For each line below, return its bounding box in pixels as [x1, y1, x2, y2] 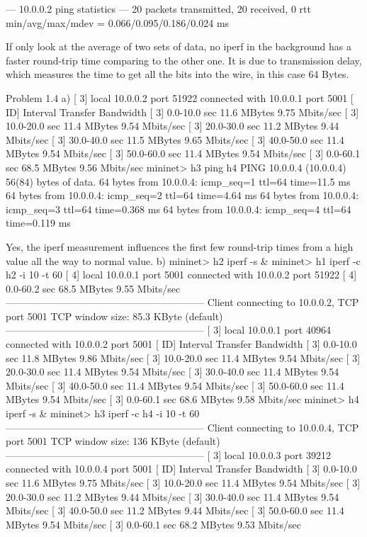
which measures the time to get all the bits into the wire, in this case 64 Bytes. [6, 67, 349, 81]
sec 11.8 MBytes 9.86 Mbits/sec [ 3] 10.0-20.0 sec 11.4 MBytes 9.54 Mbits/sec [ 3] [6, 350, 361, 365]
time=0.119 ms [6, 215, 71, 230]
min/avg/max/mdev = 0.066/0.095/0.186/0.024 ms [6, 15, 230, 30]
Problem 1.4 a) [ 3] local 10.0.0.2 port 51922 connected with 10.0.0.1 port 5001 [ [6, 90, 354, 105]
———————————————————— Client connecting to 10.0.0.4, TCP [6, 419, 359, 434]
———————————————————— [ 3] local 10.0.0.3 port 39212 [6, 447, 331, 462]
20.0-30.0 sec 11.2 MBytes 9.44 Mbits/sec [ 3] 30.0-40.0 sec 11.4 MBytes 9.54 [6, 489, 339, 504]
